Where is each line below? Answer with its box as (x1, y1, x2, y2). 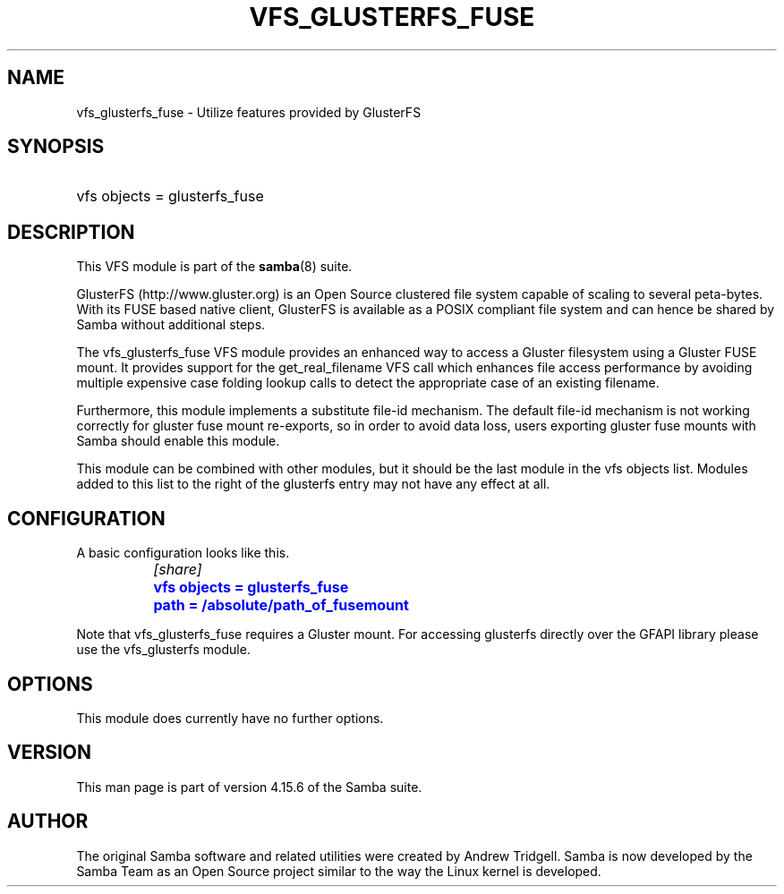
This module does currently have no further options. (76, 710, 384, 726)
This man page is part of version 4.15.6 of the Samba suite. (76, 779, 422, 795)
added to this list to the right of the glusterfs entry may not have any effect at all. (76, 476, 550, 492)
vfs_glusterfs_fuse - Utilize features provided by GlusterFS (76, 104, 422, 120)
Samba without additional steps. (76, 317, 266, 333)
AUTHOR (7, 810, 89, 833)
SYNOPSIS (7, 135, 105, 158)
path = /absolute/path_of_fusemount (153, 596, 409, 615)
